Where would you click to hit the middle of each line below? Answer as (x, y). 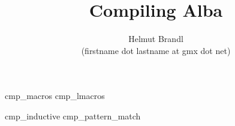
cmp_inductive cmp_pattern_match (73, 115)
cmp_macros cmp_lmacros (55, 96)
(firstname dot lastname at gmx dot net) (156, 50)
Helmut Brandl (156, 39)
